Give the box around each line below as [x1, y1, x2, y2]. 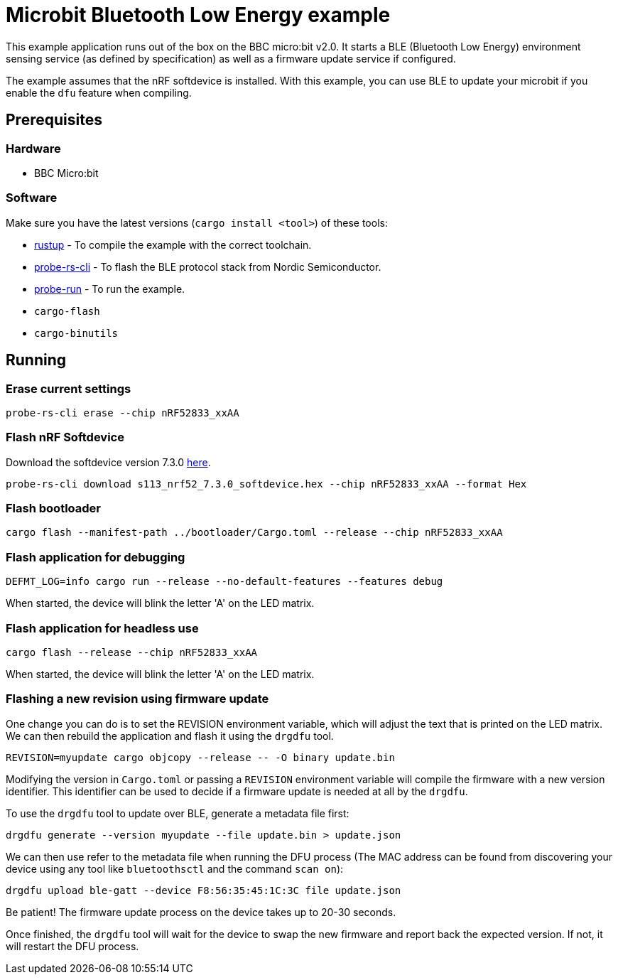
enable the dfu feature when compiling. [6, 86, 192, 99]
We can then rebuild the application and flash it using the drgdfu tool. [6, 729, 334, 742]
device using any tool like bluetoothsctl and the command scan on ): [6, 862, 344, 875]
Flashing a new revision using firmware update [6, 691, 269, 706]
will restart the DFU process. [6, 939, 139, 952]
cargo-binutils [34, 327, 119, 339]
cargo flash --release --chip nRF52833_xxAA [6, 646, 258, 658]
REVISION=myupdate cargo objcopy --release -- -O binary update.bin [6, 751, 395, 763]
